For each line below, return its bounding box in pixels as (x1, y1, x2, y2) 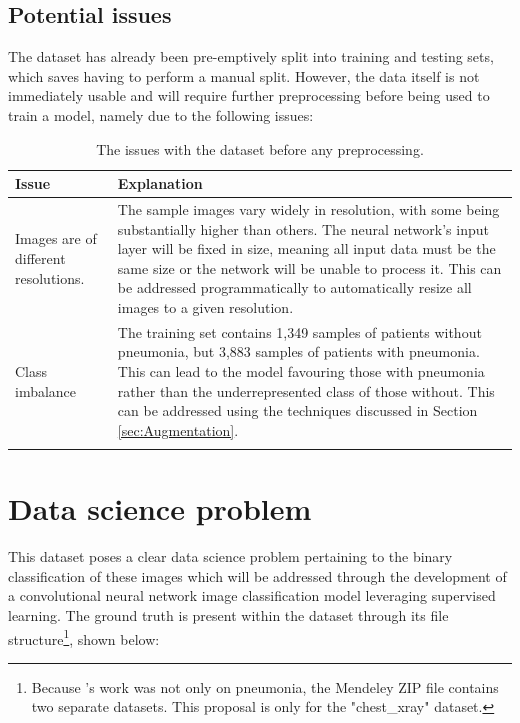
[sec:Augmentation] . (117, 419, 239, 440)
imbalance (15, 380, 77, 401)
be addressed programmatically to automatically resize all (117, 277, 472, 298)
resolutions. (15, 267, 85, 288)
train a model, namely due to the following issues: (8, 104, 314, 125)
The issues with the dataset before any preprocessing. (96, 138, 424, 159)
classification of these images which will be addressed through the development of (8, 565, 507, 586)
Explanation (117, 173, 203, 194)
